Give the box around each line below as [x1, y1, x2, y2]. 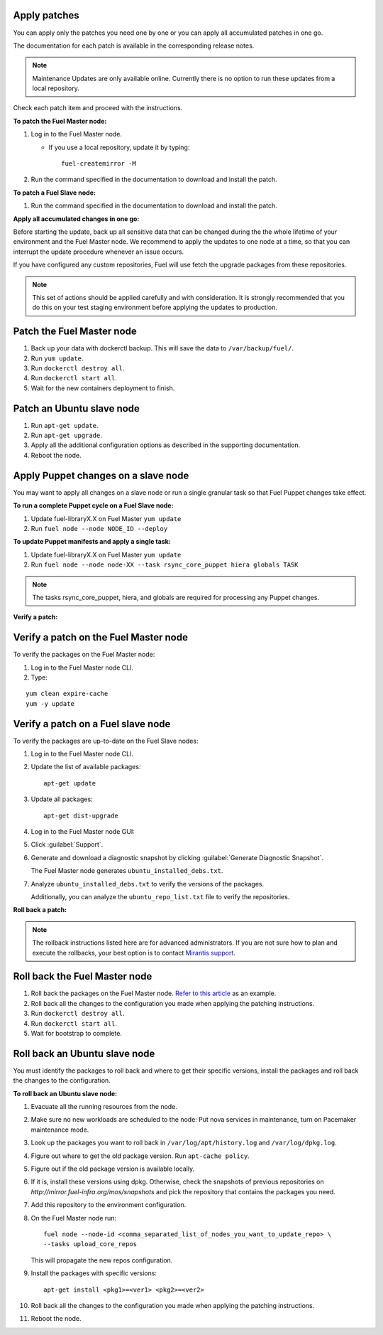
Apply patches [13, 9, 79, 21]
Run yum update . [30, 354, 84, 363]
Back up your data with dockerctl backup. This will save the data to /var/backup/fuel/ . [30, 344, 294, 353]
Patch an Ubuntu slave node [13, 402, 140, 414]
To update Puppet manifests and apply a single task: [13, 537, 172, 546]
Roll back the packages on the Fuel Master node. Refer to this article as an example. [30, 989, 277, 998]
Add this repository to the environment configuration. [30, 1201, 187, 1209]
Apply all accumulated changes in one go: [13, 214, 140, 223]
